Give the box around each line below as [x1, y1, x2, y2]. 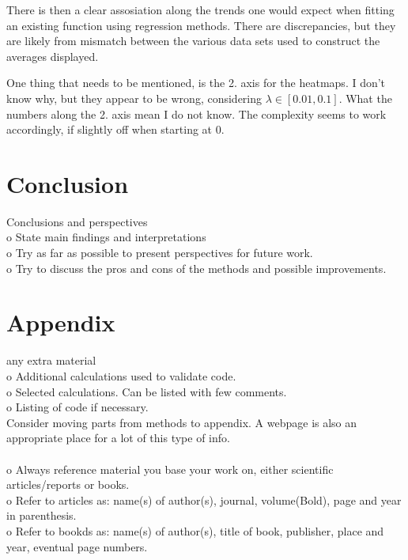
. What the [338, 89, 392, 106]
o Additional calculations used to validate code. [6, 367, 236, 384]
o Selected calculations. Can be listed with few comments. [6, 383, 287, 399]
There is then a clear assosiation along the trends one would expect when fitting [6, 2, 395, 17]
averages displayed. [6, 47, 99, 64]
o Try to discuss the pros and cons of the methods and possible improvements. [6, 259, 387, 276]
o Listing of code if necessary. [6, 399, 149, 415]
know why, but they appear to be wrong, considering [6, 89, 263, 106]
